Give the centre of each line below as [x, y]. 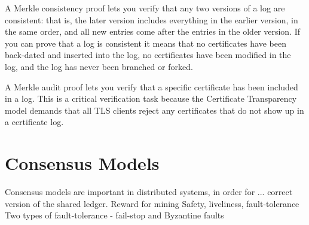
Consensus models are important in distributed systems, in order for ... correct [149, 192]
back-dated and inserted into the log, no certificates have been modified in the [148, 55]
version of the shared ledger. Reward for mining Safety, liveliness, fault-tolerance [152, 203]
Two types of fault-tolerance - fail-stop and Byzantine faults [114, 215]
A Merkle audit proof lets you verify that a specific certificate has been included [152, 86]
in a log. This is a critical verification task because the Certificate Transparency [151, 98]
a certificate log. [34, 122]
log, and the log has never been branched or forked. [99, 66]
